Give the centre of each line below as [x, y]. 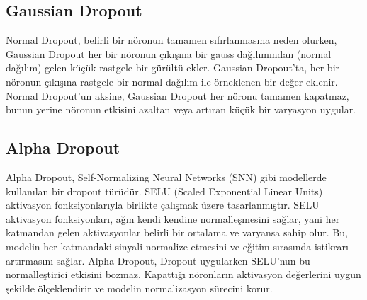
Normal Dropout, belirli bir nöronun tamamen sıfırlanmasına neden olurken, [171, 40]
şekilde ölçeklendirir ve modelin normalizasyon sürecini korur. [139, 288]
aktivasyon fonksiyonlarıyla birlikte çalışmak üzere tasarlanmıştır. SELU [163, 205]
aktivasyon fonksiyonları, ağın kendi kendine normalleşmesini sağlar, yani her [173, 218]
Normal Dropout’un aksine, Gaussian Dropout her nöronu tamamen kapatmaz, [177, 95]
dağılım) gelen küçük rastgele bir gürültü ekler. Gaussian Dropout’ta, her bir [173, 68]
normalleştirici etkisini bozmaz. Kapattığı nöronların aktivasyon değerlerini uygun [183, 274]
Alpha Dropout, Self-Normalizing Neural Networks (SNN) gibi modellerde [166, 177]
